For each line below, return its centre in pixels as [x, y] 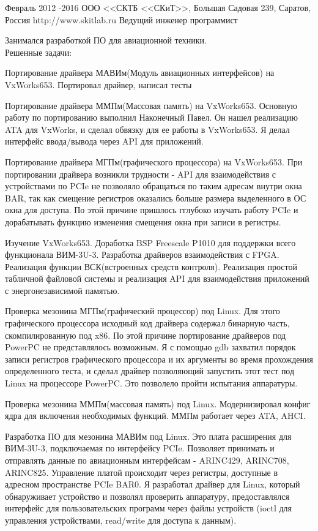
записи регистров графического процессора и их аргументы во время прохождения [159, 359]
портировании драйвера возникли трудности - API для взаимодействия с [140, 174]
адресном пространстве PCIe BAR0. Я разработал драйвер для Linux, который [153, 484]
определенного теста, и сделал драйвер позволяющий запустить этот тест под [150, 371]
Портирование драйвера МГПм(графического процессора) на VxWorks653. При [154, 161]
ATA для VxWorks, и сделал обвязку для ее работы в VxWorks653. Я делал [147, 129]
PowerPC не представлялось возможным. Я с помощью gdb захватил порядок [150, 347]
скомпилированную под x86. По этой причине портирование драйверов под [146, 335]
